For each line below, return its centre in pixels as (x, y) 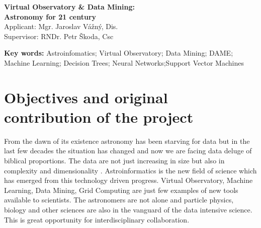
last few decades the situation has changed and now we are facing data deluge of (128, 151)
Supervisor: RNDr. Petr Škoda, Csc (59, 36)
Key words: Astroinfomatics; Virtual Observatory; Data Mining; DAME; (119, 53)
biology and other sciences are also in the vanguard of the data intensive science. (128, 210)
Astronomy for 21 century (50, 16)
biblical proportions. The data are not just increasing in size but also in (114, 161)
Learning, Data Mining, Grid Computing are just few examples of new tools (121, 190)
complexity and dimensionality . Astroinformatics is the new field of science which (130, 170)
